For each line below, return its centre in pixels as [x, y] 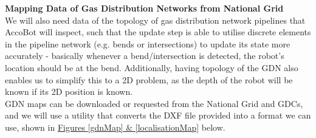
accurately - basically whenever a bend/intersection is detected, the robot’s [145, 56]
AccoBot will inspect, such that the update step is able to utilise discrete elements [158, 32]
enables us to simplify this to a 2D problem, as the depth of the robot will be [149, 79]
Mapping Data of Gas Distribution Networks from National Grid [144, 8]
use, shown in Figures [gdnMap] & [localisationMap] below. [115, 127]
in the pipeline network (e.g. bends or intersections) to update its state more [148, 43]
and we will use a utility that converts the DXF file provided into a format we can [158, 115]
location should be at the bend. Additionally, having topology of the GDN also [152, 67]
